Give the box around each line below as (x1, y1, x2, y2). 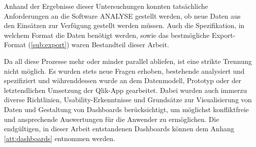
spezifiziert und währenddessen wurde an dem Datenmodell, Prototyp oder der (4, 75, 241, 86)
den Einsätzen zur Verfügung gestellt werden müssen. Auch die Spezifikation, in (4, 20, 245, 30)
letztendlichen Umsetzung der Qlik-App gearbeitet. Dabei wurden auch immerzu (4, 85, 247, 95)
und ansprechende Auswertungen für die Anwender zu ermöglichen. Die (4, 114, 219, 124)
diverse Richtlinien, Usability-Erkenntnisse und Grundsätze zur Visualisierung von (4, 94, 252, 105)
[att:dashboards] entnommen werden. (4, 133, 115, 143)
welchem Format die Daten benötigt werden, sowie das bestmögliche (4, 29, 210, 40)
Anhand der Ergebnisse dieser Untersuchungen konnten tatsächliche (4, 1, 208, 11)
